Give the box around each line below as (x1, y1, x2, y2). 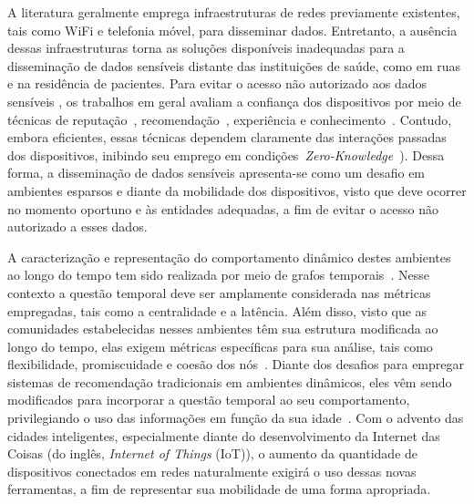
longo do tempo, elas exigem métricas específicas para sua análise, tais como (7, 336, 433, 355)
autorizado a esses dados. (7, 217, 148, 236)
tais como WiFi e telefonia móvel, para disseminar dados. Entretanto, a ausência (7, 20, 458, 39)
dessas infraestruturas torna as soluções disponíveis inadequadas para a (7, 38, 405, 57)
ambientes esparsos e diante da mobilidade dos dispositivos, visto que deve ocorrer (7, 180, 467, 200)
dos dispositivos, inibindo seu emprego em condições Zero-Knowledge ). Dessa (7, 145, 445, 164)
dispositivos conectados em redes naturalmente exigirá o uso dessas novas (7, 461, 417, 480)
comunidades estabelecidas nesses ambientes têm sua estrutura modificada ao (7, 319, 438, 338)
